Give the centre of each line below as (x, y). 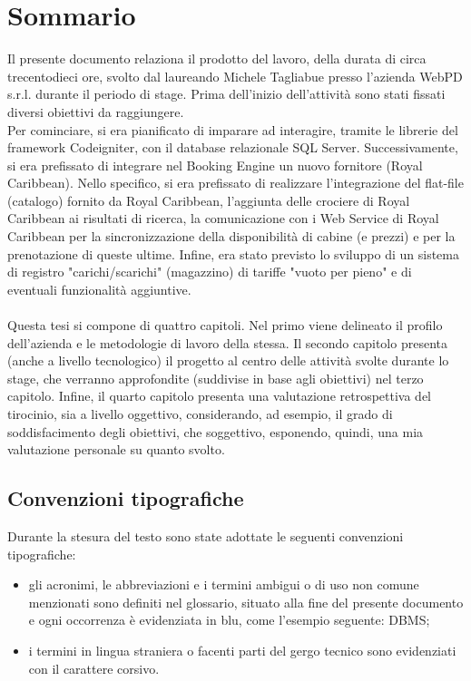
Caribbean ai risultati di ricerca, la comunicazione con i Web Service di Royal (223, 218)
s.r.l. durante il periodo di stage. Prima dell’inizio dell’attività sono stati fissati (226, 94)
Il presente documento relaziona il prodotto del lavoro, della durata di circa (217, 58)
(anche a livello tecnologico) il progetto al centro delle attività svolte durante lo (228, 360)
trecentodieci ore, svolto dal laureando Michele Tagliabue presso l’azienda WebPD (235, 76)
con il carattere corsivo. (94, 668)
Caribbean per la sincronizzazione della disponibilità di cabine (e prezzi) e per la (231, 236)
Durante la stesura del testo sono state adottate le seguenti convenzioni (206, 535)
